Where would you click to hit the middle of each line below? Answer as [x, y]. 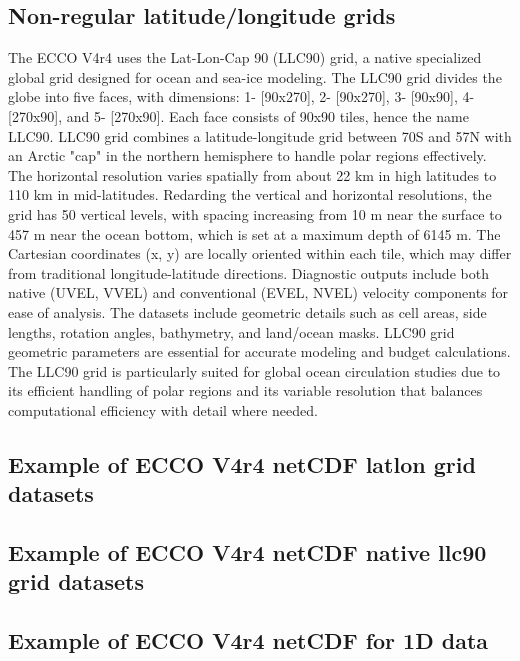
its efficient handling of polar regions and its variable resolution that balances [245, 390]
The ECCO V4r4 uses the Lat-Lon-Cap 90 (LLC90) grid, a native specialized [245, 57]
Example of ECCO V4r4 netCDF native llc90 [247, 552]
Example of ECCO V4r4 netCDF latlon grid [242, 463]
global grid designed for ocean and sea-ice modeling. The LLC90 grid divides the [255, 76]
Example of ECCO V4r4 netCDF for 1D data [248, 640]
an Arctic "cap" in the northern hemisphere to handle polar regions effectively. [247, 155]
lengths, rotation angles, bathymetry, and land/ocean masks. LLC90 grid [231, 331]
